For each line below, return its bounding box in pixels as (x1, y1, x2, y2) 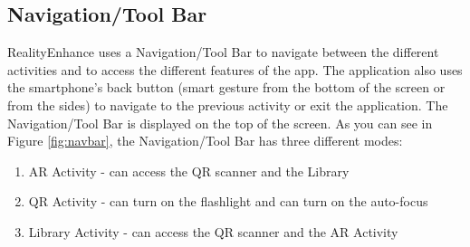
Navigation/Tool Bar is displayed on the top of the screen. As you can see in (7, 113, 433, 132)
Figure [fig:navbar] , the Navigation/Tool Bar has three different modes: (7, 131, 403, 150)
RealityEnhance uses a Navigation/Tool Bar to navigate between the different (7, 43, 439, 62)
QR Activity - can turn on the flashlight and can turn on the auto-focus (28, 192, 428, 211)
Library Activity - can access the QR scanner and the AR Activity (28, 222, 398, 241)
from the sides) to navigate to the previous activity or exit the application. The (7, 95, 448, 114)
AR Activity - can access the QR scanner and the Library (28, 161, 350, 180)
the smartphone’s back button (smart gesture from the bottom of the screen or (7, 78, 446, 97)
